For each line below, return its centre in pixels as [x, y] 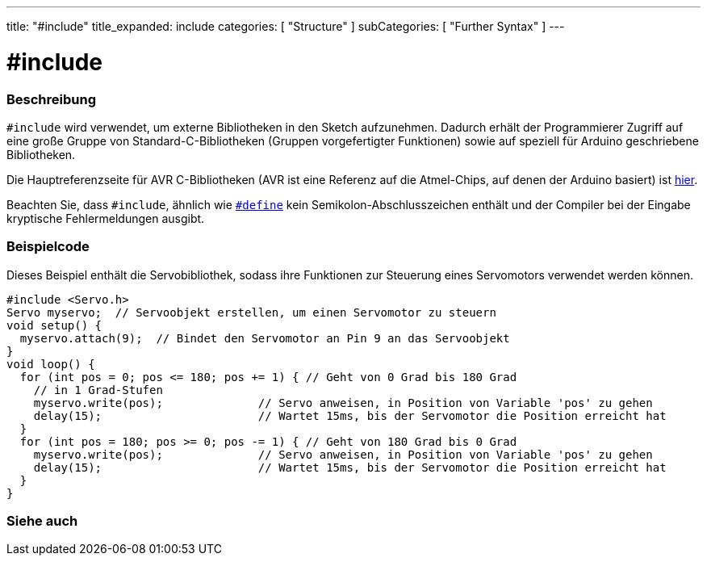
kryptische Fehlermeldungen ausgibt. [106, 218]
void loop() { [51, 364]
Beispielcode [48, 247]
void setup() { [54, 325]
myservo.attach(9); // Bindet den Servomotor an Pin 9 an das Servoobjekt [265, 338]
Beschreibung [52, 99]
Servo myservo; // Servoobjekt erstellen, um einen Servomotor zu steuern [251, 312]
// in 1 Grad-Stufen [98, 390]
